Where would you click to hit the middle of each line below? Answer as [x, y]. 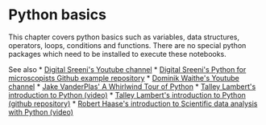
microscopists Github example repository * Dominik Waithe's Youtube [124, 78]
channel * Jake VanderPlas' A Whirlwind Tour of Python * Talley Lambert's [132, 87]
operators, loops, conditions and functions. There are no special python [127, 45]
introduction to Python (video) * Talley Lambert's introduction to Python [127, 95]
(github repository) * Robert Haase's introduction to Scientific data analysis [133, 103]
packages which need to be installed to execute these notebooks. [118, 54]
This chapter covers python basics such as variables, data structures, [124, 37]
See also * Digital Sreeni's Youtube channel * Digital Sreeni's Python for [127, 69]
